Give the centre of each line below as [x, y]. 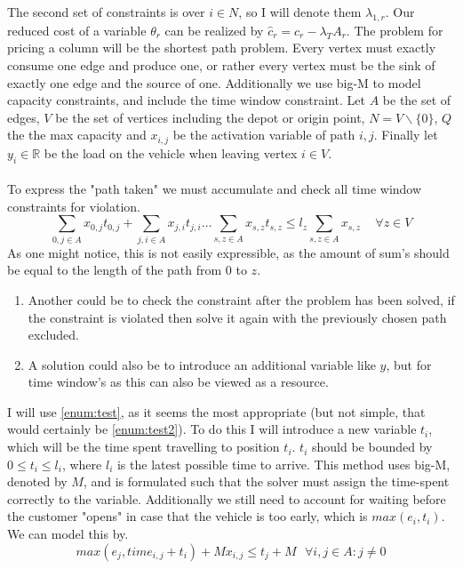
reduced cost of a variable [77, 30]
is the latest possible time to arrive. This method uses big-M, [283, 464]
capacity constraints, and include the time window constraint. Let [187, 100]
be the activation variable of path [264, 135]
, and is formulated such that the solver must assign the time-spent [266, 481]
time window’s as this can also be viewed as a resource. [178, 382]
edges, [24, 117]
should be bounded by [372, 447]
